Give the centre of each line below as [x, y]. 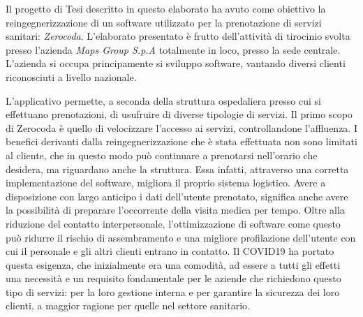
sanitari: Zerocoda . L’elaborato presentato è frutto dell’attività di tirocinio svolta [178, 36]
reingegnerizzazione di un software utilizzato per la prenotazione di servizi [164, 22]
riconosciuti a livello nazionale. [71, 76]
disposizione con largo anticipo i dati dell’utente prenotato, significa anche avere [177, 196]
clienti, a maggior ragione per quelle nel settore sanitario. [128, 305]
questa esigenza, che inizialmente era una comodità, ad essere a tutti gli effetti [173, 264]
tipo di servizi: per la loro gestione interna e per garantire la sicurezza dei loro [173, 292]
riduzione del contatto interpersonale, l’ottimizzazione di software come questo [173, 223]
